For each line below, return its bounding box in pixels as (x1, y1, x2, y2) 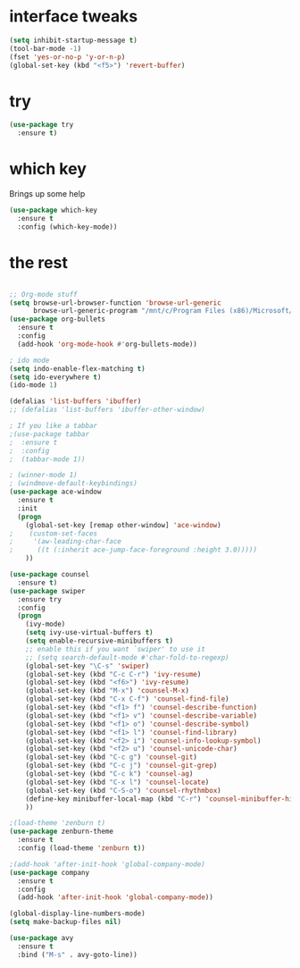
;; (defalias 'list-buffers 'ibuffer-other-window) (9, 405, 205, 415)
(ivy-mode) (25, 619, 66, 629)
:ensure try (17, 594, 62, 604)
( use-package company (9, 868, 90, 877)
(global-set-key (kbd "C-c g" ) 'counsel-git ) (25, 753, 198, 762)
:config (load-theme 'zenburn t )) (17, 844, 146, 853)
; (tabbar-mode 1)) (9, 454, 87, 464)
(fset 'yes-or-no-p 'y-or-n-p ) (9, 52, 126, 62)
